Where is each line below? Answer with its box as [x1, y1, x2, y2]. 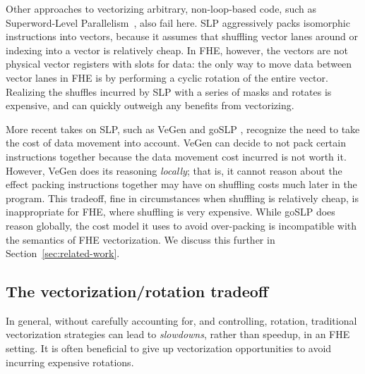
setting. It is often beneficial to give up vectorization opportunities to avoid [6, 341, 332, 356]
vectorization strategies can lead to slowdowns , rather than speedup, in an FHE [6, 327, 350, 342]
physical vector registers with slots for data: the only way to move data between [6, 56, 352, 71]
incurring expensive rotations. [6, 354, 134, 369]
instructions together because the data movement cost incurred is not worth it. [6, 149, 347, 163]
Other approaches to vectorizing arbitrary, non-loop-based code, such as [6, 1, 317, 15]
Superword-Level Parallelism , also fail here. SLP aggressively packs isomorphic [6, 15, 350, 30]
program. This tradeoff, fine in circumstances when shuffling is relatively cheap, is [6, 190, 359, 205]
